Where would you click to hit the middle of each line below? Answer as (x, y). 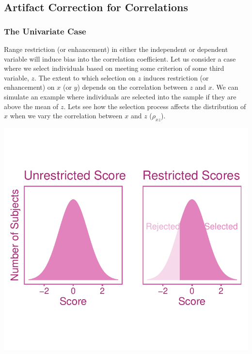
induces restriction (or (176, 77)
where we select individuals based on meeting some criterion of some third (114, 68)
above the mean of (31, 106)
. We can (225, 87)
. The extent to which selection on (85, 77)
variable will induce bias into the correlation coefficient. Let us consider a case (120, 58)
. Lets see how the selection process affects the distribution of (155, 106)
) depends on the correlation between (132, 87)
